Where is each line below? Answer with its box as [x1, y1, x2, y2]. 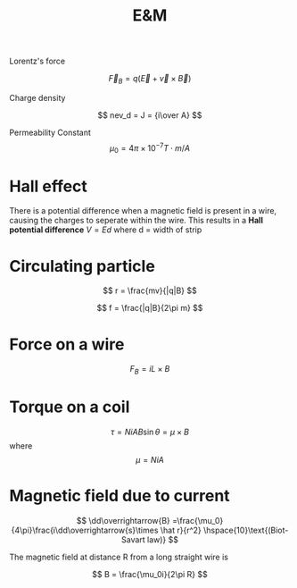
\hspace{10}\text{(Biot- [203, 525, 289, 535]
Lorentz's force [9, 55, 65, 67]
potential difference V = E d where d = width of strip [9, 224, 202, 235]
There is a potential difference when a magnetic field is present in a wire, [9, 206, 277, 216]
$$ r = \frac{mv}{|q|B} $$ [102, 285, 198, 296]
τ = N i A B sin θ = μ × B [110, 426, 190, 437]
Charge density [9, 92, 66, 103]
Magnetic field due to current [9, 486, 230, 506]
